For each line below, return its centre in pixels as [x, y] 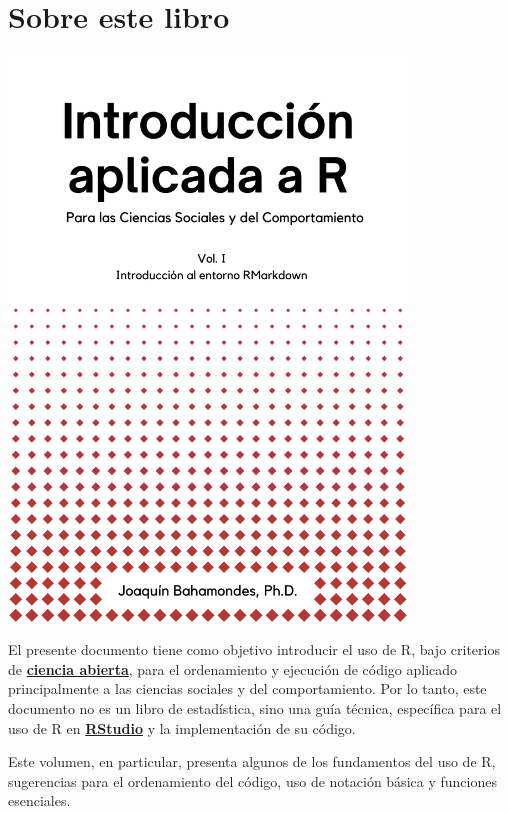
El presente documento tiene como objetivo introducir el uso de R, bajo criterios [254, 649]
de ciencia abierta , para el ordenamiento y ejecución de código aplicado [233, 668]
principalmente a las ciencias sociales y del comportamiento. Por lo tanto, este [247, 688]
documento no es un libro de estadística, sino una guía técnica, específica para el [255, 708]
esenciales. [39, 800]
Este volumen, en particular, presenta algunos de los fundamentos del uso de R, [252, 761]
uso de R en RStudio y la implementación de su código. [182, 727]
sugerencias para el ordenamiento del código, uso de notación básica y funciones [252, 780]
